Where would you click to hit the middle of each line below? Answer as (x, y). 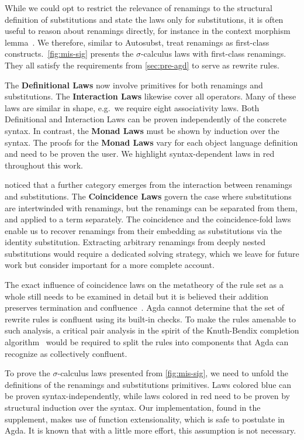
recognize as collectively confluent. (66, 353)
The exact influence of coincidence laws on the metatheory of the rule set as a (144, 285)
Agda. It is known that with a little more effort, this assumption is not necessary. (151, 430)
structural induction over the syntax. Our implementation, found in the (133, 407)
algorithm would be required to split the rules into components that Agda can (147, 342)
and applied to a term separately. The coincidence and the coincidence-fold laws (148, 219)
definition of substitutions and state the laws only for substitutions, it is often (144, 19)
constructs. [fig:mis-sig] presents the (69, 54)
